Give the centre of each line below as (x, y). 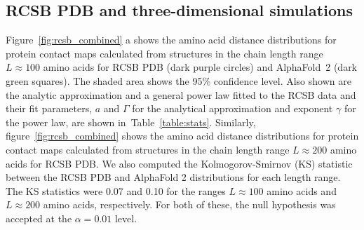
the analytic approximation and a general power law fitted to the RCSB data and (181, 94)
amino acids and (302, 190)
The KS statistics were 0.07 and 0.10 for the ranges (116, 190)
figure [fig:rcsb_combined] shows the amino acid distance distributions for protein (182, 136)
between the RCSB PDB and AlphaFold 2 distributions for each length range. (173, 177)
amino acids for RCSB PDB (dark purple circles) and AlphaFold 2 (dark (200, 67)
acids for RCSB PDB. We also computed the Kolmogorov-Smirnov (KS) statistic (179, 163)
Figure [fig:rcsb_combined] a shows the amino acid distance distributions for (171, 40)
